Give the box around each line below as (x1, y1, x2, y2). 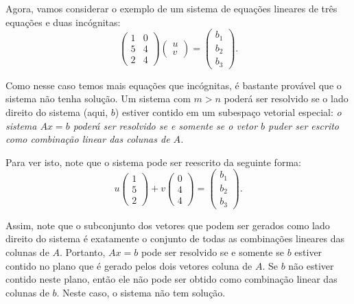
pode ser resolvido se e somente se (141, 245, 284, 259)
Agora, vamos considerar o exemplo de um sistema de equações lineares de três (5, 1, 338, 15)
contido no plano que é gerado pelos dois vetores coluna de (5, 258, 252, 272)
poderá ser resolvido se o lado (224, 91, 349, 106)
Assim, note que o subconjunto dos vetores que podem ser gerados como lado (5, 218, 330, 232)
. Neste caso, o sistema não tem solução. (56, 285, 226, 299)
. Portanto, (60, 245, 106, 259)
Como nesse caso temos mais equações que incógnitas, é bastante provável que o (5, 78, 342, 92)
